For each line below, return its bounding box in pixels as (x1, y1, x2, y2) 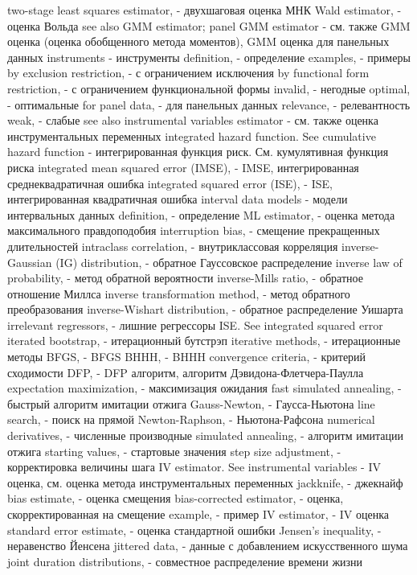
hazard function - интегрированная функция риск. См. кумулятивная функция (7, 143, 389, 160)
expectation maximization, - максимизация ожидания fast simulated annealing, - (7, 380, 402, 396)
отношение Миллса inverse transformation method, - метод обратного (7, 285, 350, 302)
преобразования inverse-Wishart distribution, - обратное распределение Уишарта (7, 301, 403, 318)
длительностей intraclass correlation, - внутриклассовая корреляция (7, 237, 338, 254)
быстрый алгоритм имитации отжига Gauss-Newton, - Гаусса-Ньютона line (7, 395, 375, 412)
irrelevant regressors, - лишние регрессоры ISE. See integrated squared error (7, 316, 383, 333)
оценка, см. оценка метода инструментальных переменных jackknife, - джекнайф (7, 474, 403, 491)
